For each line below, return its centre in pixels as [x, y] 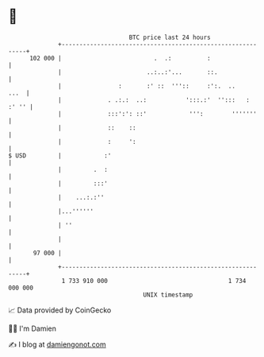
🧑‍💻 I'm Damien [33, 328]
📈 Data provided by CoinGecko [60, 310]
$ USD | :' [60, 155]
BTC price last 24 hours [170, 37]
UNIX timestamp [168, 295]
